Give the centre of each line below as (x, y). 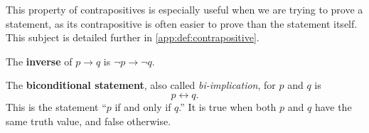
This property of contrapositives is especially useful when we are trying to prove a (184, 9)
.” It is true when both (228, 106)
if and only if (143, 106)
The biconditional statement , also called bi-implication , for (141, 85)
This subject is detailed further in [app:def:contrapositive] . (133, 37)
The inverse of (39, 61)
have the (333, 106)
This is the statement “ (56, 106)
